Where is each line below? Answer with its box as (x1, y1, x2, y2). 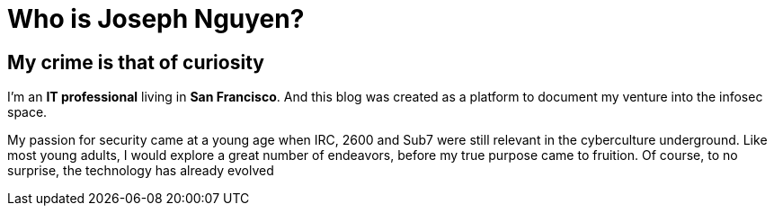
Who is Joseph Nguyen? (7, 4, 305, 34)
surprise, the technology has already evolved (7, 163, 274, 179)
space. (7, 104, 48, 120)
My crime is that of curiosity (7, 50, 264, 74)
